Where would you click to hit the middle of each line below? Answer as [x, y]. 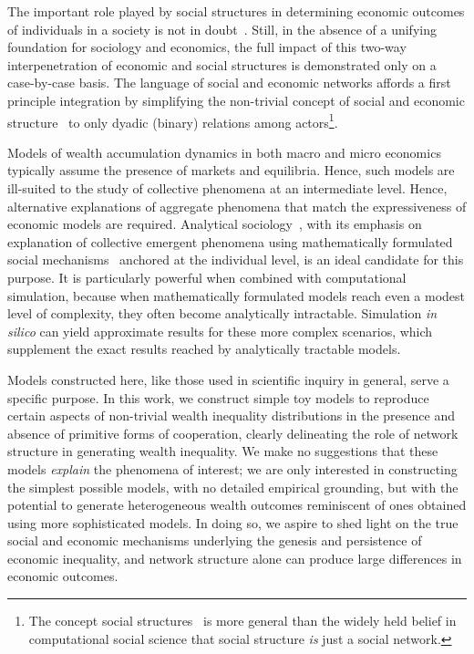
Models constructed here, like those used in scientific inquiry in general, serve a [228, 379]
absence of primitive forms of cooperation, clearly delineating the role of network [233, 433]
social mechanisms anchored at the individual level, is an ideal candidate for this [236, 260]
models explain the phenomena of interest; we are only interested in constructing [232, 468]
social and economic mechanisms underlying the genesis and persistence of [215, 540]
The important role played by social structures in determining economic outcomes [236, 11]
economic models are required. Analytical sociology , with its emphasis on [215, 224]
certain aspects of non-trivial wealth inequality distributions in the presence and [231, 415]
